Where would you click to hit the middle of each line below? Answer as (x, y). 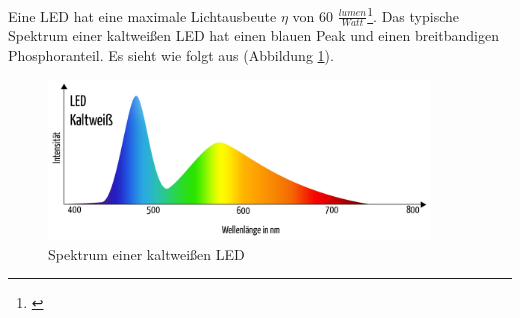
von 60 (312, 15)
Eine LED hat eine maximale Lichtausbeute (142, 15)
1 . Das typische (413, 14)
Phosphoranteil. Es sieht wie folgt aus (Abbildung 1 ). (171, 55)
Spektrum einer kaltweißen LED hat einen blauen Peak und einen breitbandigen (253, 35)
